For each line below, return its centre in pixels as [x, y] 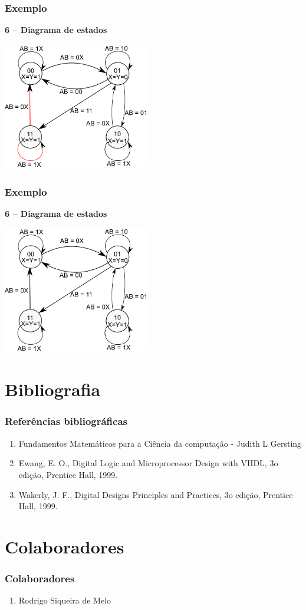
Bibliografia [53, 389]
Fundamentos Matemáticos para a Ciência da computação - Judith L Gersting [160, 443]
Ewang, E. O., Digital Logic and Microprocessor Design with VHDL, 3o [148, 463]
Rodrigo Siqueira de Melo [65, 600]
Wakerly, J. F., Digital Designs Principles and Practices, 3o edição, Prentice [156, 494]
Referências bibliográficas [66, 421]
